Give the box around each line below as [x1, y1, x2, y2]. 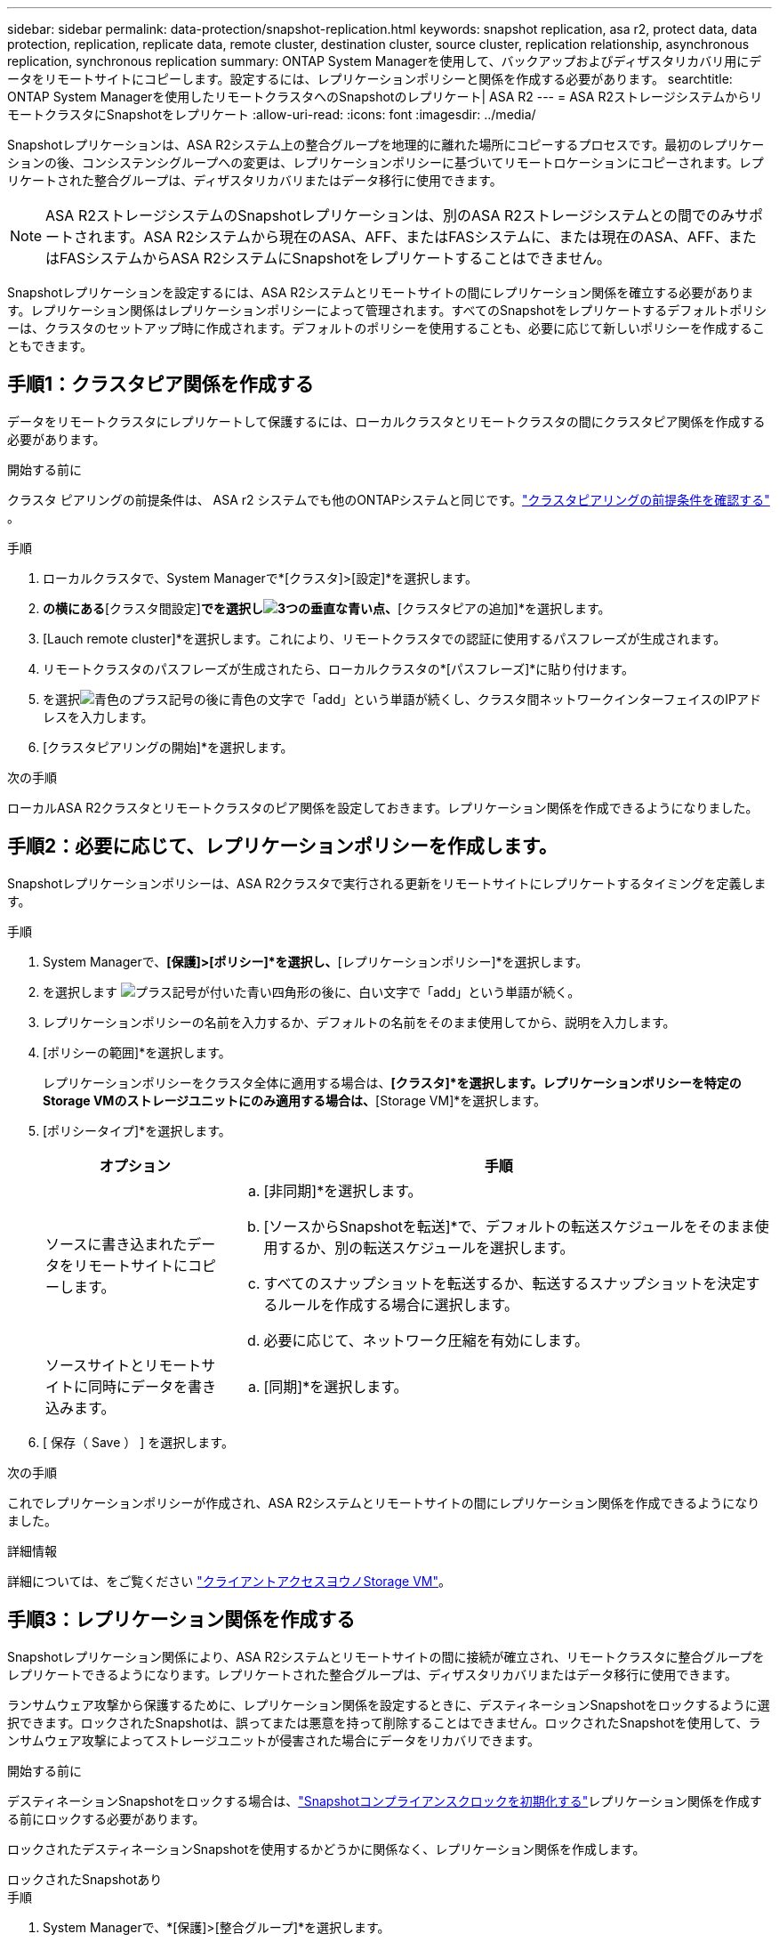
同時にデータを [88, 1377, 189, 1396]
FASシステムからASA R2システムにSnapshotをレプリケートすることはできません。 [60, 249, 612, 267]
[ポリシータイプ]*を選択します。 [43, 1122, 231, 1138]
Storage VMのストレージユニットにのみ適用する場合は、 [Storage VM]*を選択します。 [43, 1092, 546, 1108]
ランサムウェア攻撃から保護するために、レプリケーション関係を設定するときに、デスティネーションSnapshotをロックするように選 [7, 1696, 770, 1712]
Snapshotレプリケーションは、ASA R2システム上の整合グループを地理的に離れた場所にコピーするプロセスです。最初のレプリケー [7, 137, 765, 152]
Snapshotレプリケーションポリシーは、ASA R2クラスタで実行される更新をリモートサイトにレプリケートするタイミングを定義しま [7, 875, 767, 891]
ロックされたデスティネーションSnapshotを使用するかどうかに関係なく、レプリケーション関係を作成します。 [7, 1841, 646, 1857]
